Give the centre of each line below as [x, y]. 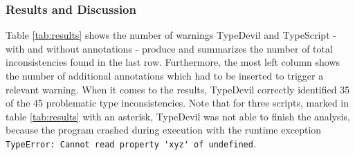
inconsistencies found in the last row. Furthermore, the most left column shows [173, 62]
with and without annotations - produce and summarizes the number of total [169, 48]
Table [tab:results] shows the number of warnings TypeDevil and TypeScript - [171, 35]
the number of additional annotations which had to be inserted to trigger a [165, 75]
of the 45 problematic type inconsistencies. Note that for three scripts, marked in [177, 103]
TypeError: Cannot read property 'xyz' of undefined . [131, 143]
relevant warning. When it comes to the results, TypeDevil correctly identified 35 [178, 89]
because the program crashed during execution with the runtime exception [164, 130]
